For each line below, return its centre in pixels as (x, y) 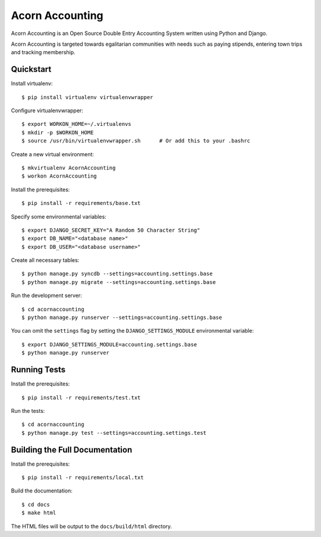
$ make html (39, 513)
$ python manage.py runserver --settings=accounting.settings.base (122, 318)
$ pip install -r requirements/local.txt (83, 477)
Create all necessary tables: (45, 260)
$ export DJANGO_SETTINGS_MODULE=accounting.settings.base (109, 344)
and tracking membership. (43, 52)
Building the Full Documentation (72, 449)
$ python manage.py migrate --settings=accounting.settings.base (119, 282)
